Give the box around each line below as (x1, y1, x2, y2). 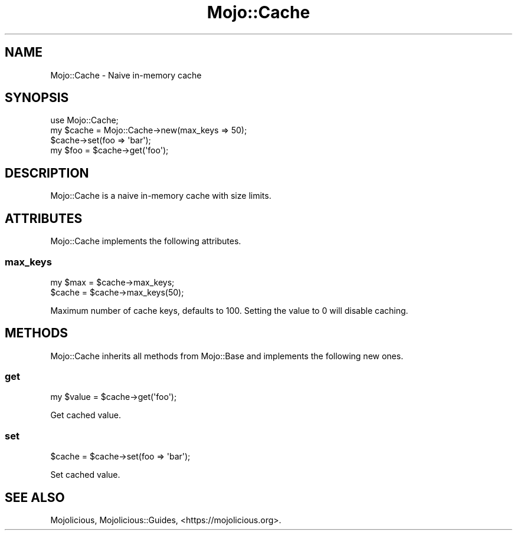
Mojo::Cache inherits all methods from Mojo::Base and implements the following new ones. (50, 350, 404, 361)
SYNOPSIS (5, 90, 69, 106)
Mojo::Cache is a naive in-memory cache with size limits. (50, 191, 271, 201)
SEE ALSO (5, 490, 65, 505)
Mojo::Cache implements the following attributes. (50, 236, 241, 247)
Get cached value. (50, 410, 121, 421)
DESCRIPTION (5, 165, 89, 180)
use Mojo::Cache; (50, 115, 119, 126)
